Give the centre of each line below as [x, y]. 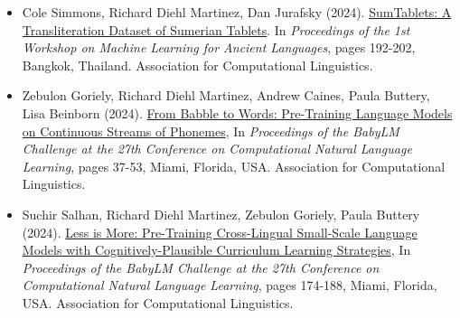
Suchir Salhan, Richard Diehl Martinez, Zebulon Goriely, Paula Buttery [221, 214]
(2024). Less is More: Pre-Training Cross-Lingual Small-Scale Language [220, 232]
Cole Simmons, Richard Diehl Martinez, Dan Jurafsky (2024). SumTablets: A [237, 12]
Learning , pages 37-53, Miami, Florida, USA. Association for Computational [234, 166]
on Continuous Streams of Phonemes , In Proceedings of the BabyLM [211, 131]
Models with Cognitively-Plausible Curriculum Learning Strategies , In [216, 250]
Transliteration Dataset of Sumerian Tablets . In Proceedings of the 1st [216, 29]
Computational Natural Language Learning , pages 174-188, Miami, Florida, [230, 285]
